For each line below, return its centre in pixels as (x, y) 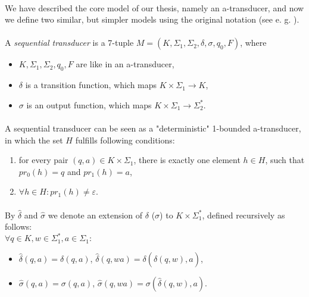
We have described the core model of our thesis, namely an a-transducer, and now (154, 7)
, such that (285, 160)
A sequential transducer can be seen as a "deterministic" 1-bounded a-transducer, (153, 128)
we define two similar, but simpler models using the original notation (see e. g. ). (152, 19)
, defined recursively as (244, 215)
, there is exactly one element (187, 160)
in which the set (34, 140)
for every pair (43, 160)
